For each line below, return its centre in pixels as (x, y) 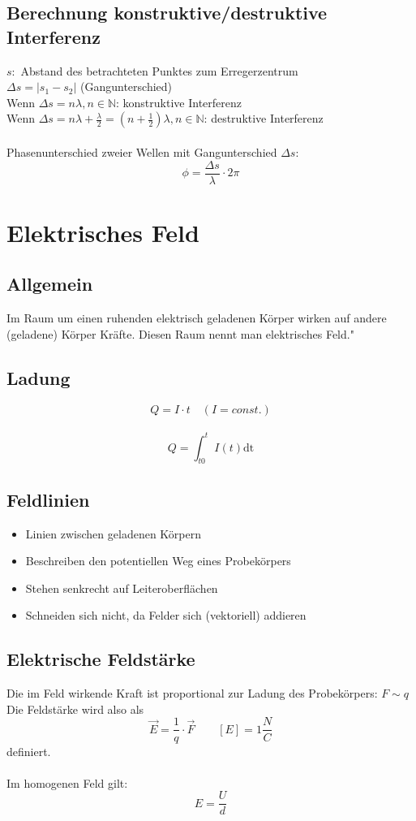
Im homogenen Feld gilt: (67, 782)
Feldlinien (48, 499)
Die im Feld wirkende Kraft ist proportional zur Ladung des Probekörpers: (192, 693)
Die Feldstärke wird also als (75, 709)
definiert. (29, 751)
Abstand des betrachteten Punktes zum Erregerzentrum (159, 70)
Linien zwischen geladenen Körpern (113, 533)
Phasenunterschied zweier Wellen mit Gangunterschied (142, 151)
